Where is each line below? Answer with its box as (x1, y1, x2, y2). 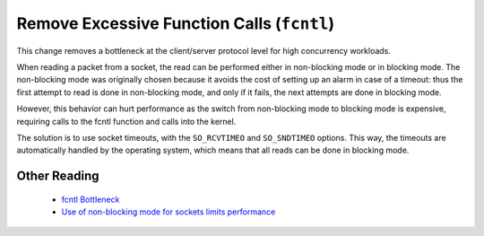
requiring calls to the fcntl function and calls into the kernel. (16, 116, 237, 127)
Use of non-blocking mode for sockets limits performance (61, 206, 276, 217)
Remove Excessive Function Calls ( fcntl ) (16, 13, 335, 33)
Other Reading (16, 169, 99, 184)
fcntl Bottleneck (61, 194, 120, 205)
